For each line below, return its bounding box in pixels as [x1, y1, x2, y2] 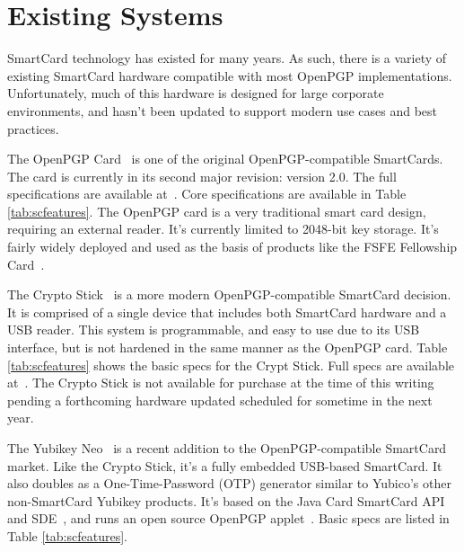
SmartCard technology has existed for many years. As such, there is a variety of [7, 49, 447, 67]
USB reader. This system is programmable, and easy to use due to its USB [7, 320, 420, 339]
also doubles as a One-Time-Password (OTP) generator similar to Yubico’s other [7, 474, 451, 493]
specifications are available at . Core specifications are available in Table [7, 184, 407, 203]
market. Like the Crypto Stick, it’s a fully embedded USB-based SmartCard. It [7, 456, 442, 475]
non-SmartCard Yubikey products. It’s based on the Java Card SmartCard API [7, 491, 445, 510]
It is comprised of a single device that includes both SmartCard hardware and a [7, 302, 447, 321]
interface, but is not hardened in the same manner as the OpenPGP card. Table [7, 338, 448, 357]
